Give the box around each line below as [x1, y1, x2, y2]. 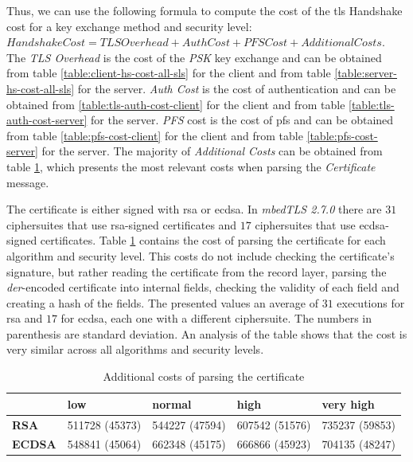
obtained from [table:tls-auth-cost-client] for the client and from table [6, 96, 345, 112]
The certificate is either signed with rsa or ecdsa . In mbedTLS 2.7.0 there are [6, 201, 382, 217]
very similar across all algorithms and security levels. [6, 341, 264, 358]
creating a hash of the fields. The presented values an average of [6, 294, 318, 311]
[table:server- [334, 65, 397, 81]
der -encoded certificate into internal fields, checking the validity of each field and [6, 279, 399, 296]
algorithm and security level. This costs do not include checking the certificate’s [6, 247, 395, 264]
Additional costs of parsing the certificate [103, 368, 305, 385]
